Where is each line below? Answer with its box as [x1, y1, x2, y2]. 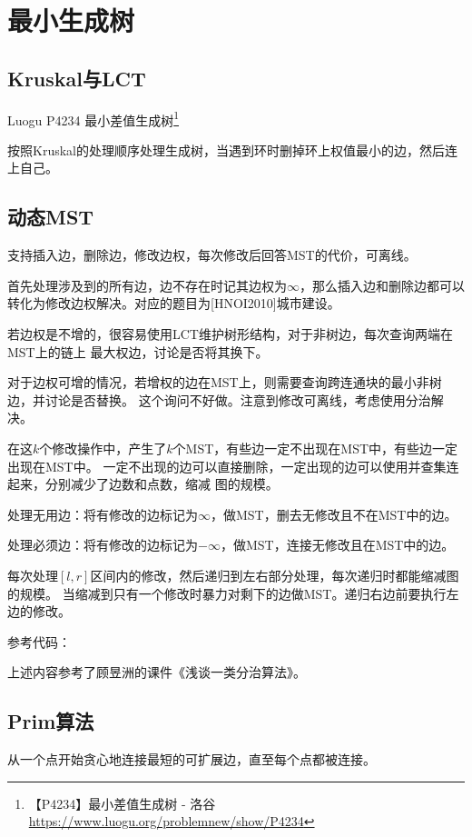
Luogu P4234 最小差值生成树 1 [7, 107, 180, 129]
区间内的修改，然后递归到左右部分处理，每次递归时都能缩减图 [90, 565, 459, 584]
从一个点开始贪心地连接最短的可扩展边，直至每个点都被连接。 [7, 750, 376, 769]
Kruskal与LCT [7, 64, 146, 92]
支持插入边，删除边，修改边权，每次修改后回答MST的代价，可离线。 [7, 245, 417, 264]
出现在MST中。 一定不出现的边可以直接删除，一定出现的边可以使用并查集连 [7, 456, 459, 475]
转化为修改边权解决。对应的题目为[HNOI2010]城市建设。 [7, 294, 340, 313]
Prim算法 [7, 707, 94, 735]
